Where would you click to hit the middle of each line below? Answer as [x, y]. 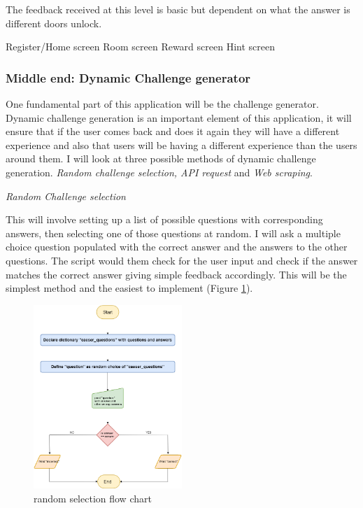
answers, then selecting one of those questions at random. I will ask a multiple [173, 233]
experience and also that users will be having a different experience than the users [181, 144]
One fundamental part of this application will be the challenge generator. [162, 104]
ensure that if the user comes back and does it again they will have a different [173, 131]
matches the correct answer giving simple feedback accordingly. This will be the [176, 274]
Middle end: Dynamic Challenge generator [128, 77]
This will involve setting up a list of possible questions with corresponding [164, 219]
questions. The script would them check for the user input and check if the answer [182, 260]
